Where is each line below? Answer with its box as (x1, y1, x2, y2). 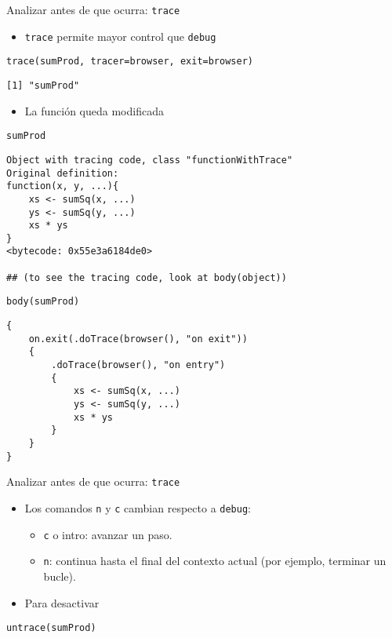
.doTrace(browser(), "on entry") (51, 359, 226, 371)
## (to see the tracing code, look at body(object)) (6, 272, 287, 283)
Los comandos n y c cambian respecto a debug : (24, 499, 251, 516)
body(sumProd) (6, 296, 80, 308)
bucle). (43, 567, 76, 584)
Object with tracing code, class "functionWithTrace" (6, 154, 293, 166)
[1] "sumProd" (6, 79, 80, 91)
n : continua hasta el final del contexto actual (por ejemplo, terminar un (43, 552, 387, 569)
